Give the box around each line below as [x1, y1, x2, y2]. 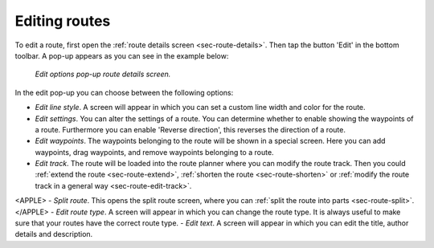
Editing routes [14, 12, 111, 30]
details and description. [14, 230, 93, 239]
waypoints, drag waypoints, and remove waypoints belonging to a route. [35, 147, 274, 157]
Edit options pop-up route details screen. [35, 69, 171, 79]
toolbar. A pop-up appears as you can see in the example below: [14, 51, 229, 60]
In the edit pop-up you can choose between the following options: [14, 87, 234, 97]
